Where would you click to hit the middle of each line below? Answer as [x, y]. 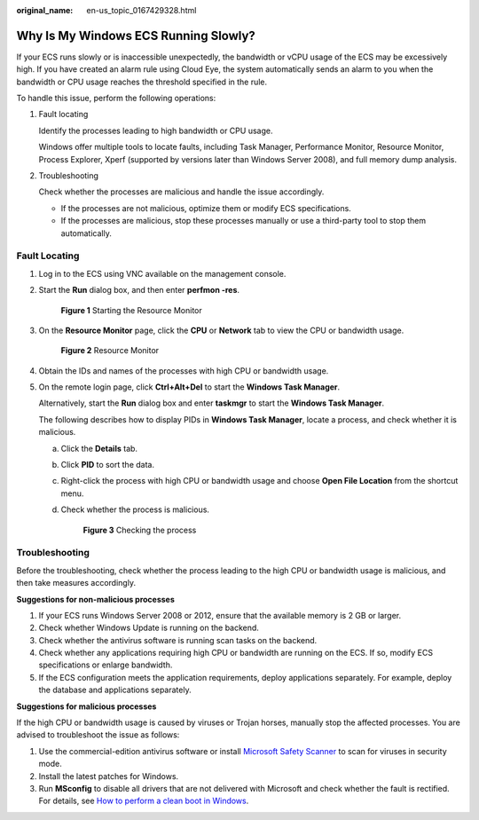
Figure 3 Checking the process [140, 530]
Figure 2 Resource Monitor [110, 351]
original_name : [45, 10]
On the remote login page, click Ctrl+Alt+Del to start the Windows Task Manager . [189, 387]
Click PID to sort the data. [108, 465]
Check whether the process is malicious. [135, 509]
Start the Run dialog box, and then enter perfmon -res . [139, 290]
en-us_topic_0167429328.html [141, 10]
